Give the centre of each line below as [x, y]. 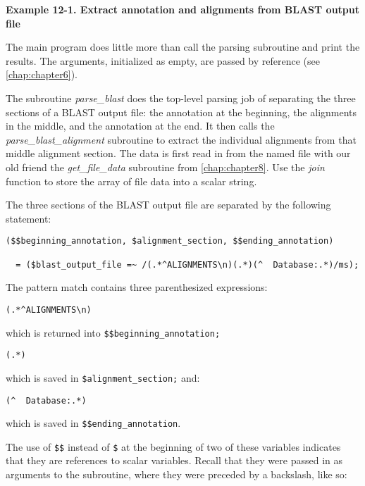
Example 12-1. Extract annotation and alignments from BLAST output [183, 9]
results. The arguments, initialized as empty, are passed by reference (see [163, 60]
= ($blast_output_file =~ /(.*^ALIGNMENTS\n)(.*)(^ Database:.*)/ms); [187, 264]
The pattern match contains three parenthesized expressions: [137, 287]
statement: [29, 218]
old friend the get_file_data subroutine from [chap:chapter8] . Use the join [165, 167]
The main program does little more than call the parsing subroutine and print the [183, 47]
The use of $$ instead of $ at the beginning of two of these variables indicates [173, 446]
